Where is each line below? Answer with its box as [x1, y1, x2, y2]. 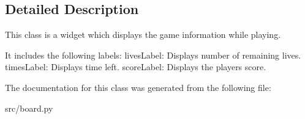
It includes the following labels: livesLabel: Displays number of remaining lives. [5, 48, 301, 61]
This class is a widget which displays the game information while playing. [5, 28, 281, 41]
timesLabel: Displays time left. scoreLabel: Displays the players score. [5, 60, 266, 73]
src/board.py [5, 101, 53, 114]
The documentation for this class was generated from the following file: [5, 81, 271, 93]
